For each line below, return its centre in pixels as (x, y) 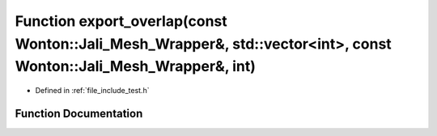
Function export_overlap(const (121, 21)
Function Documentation (79, 113)
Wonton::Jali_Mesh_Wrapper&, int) (136, 67)
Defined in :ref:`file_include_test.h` (92, 91)
